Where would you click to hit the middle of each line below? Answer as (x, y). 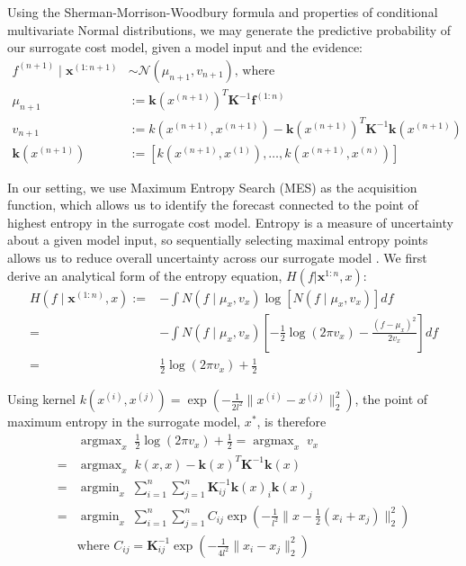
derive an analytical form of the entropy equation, (145, 275)
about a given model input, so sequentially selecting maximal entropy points (218, 240)
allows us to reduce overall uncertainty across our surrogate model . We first (217, 258)
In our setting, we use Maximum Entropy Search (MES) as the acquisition (212, 187)
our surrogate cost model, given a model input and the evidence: (185, 47)
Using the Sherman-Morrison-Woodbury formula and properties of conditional (223, 12)
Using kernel (41, 399)
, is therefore (291, 422)
